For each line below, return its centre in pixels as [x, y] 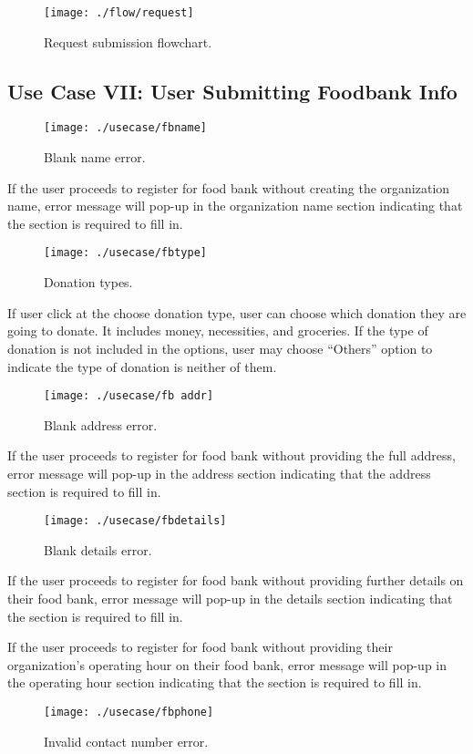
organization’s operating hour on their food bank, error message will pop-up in [227, 664]
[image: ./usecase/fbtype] [125, 253]
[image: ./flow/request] [119, 13]
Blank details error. [98, 549]
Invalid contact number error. [126, 741]
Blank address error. [101, 424]
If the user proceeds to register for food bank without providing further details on [236, 580]
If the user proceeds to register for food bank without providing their [200, 647]
